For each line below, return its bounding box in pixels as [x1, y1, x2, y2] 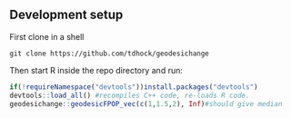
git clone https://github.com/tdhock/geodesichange [9, 49, 209, 58]
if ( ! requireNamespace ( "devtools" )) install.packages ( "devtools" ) [9, 82, 258, 92]
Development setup [9, 7, 124, 23]
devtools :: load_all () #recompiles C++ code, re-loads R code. [9, 91, 250, 100]
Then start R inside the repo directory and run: [9, 64, 184, 75]
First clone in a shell [9, 31, 85, 42]
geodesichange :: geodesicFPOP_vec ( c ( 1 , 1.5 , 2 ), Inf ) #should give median [9, 99, 283, 108]
